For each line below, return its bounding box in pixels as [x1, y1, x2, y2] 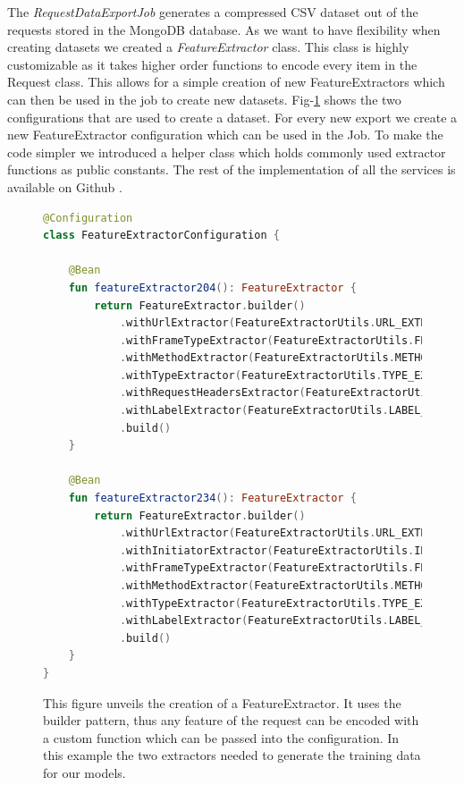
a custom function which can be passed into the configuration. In [43, 728, 400, 747]
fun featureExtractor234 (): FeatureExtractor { [68, 492, 357, 505]
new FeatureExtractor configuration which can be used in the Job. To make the [7, 125, 443, 144]
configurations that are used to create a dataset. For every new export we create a [7, 107, 458, 126]
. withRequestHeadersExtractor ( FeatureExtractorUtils [119, 386, 440, 400]
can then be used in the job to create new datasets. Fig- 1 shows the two [7, 89, 401, 108]
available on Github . [7, 177, 122, 196]
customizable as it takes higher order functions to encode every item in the [7, 55, 418, 73]
